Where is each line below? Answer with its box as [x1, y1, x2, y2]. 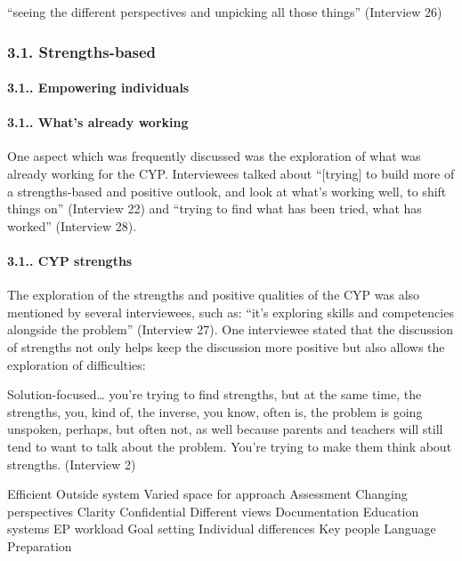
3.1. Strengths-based [7, 40, 157, 62]
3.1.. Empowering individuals [7, 78, 190, 97]
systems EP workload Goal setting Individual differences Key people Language [7, 519, 436, 538]
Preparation [7, 536, 72, 555]
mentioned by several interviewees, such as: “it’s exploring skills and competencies [7, 302, 454, 321]
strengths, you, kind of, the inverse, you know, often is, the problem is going [7, 402, 423, 421]
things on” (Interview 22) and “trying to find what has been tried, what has [7, 199, 422, 218]
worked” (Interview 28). [7, 216, 137, 235]
